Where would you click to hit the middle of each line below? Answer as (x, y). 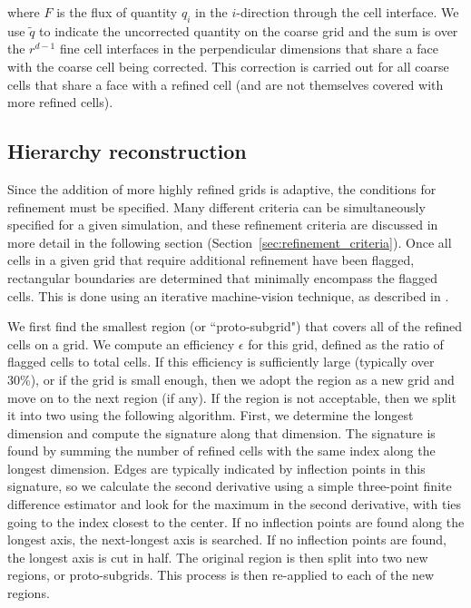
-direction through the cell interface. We (348, 12)
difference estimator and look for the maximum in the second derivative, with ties (235, 504)
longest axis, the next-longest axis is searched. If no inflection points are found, (227, 539)
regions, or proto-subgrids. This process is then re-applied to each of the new (221, 575)
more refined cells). (60, 102)
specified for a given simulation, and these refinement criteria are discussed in (223, 225)
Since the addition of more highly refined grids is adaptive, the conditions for (222, 188)
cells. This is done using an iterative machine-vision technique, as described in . (228, 295)
